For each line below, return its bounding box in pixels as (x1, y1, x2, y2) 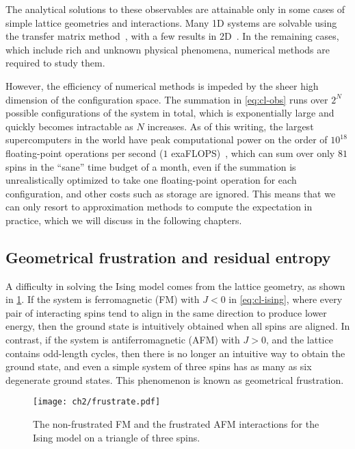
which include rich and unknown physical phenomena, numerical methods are (5, 42, 330, 56)
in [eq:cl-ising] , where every (228, 292, 343, 306)
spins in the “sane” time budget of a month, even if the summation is (5, 159, 296, 173)
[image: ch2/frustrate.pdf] (33, 397, 161, 407)
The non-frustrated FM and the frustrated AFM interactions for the (33, 417, 319, 431)
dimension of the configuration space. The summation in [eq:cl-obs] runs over (5, 92, 328, 106)
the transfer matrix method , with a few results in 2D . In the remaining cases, (5, 29, 339, 43)
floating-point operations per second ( (5, 145, 163, 160)
